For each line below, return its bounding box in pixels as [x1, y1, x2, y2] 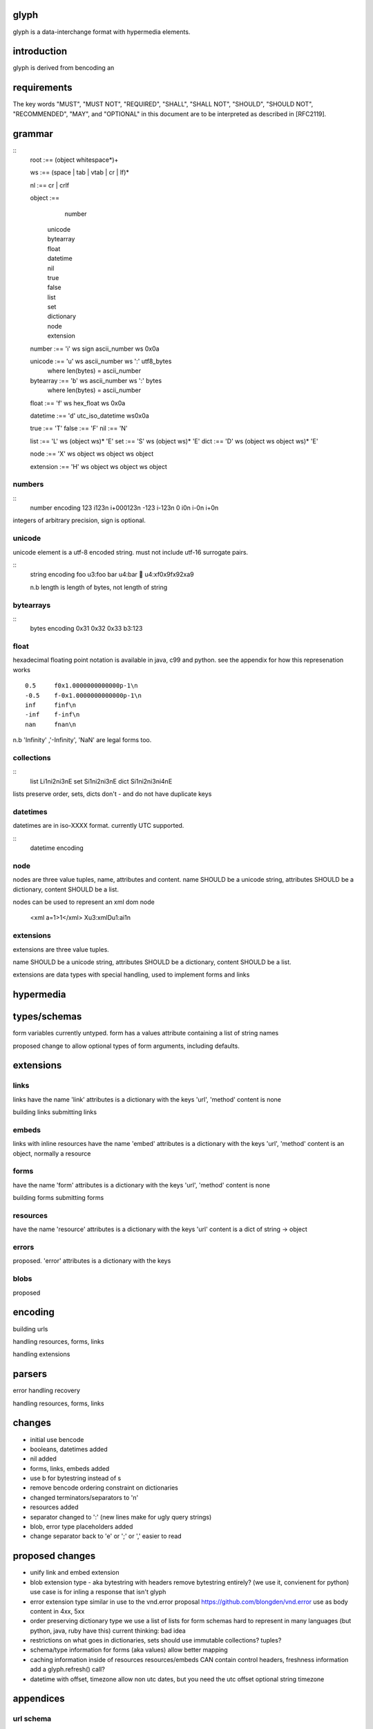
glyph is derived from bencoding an [12, 64, 115, 72]
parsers [12, 1368, 48, 1380]
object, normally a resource [12, 1149, 91, 1158]
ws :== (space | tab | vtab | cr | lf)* [30, 168, 129, 176]
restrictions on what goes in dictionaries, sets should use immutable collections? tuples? [30, 1636, 282, 1645]
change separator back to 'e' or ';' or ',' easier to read [30, 1532, 182, 1540]
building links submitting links [12, 1108, 97, 1116]
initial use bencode [30, 1435, 84, 1443]
